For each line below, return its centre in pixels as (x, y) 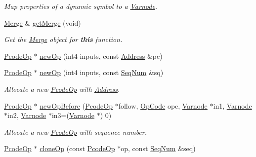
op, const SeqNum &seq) (158, 148)
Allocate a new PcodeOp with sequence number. (76, 132)
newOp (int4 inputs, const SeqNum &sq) (102, 72)
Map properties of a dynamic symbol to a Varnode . (81, 6)
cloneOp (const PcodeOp (77, 148)
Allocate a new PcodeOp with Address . (62, 89)
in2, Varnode (27, 115)
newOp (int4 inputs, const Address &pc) (101, 56)
